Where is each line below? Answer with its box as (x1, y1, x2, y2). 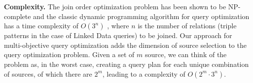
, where (107, 21, 129, 31)
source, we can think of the (145, 49, 227, 60)
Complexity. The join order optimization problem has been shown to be (4, 1, 226, 11)
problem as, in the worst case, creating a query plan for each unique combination (4, 59, 249, 69)
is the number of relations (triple (138, 21, 237, 31)
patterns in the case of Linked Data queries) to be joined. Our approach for (4, 30, 232, 41)
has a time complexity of (4, 21, 78, 31)
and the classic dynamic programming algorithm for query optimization (33, 11, 250, 21)
